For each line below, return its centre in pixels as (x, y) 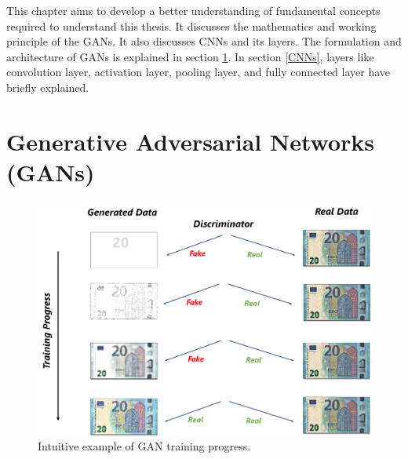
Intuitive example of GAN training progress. (144, 446)
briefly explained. (48, 87)
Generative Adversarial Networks (191, 141)
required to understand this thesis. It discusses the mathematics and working (191, 25)
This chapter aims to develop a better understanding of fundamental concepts (193, 10)
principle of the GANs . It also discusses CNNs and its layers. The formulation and (204, 41)
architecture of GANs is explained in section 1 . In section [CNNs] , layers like (190, 56)
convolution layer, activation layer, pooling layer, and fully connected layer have (199, 72)
